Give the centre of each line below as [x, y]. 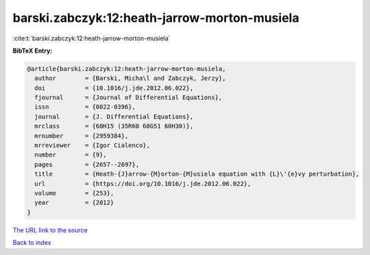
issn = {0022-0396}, [85, 107]
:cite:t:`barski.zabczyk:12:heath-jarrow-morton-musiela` [91, 38]
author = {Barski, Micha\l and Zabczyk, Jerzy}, [130, 78]
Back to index [32, 243]
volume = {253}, [74, 193]
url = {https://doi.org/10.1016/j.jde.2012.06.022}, [143, 184]
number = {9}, [71, 155]
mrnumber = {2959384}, [82, 136]
